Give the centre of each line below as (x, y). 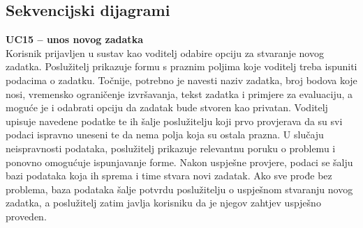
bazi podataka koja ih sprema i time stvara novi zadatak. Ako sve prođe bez (169, 176)
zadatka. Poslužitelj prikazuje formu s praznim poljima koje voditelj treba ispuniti (181, 66)
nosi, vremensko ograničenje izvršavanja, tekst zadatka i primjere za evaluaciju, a (179, 93)
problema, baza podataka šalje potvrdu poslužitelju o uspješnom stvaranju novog (179, 189)
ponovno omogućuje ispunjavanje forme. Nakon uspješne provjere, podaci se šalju (179, 162)
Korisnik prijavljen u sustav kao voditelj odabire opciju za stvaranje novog (165, 52)
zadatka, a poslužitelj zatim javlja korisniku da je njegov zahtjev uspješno (163, 203)
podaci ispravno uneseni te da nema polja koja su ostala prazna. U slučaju (165, 135)
